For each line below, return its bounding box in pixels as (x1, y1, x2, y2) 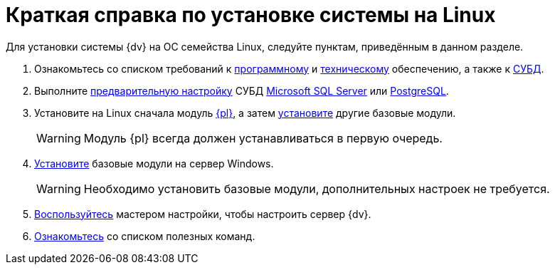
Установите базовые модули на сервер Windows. (34, 157, 274, 170)
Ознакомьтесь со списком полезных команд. (34, 229, 255, 242)
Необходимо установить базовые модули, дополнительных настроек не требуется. (83, 181, 550, 196)
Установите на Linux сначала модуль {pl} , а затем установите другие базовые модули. (34, 106, 456, 119)
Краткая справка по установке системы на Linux (6, 3, 496, 27)
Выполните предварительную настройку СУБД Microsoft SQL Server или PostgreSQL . (34, 84, 449, 97)
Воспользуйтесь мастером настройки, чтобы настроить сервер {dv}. (34, 207, 371, 220)
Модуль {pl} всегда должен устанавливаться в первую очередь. (83, 130, 443, 145)
